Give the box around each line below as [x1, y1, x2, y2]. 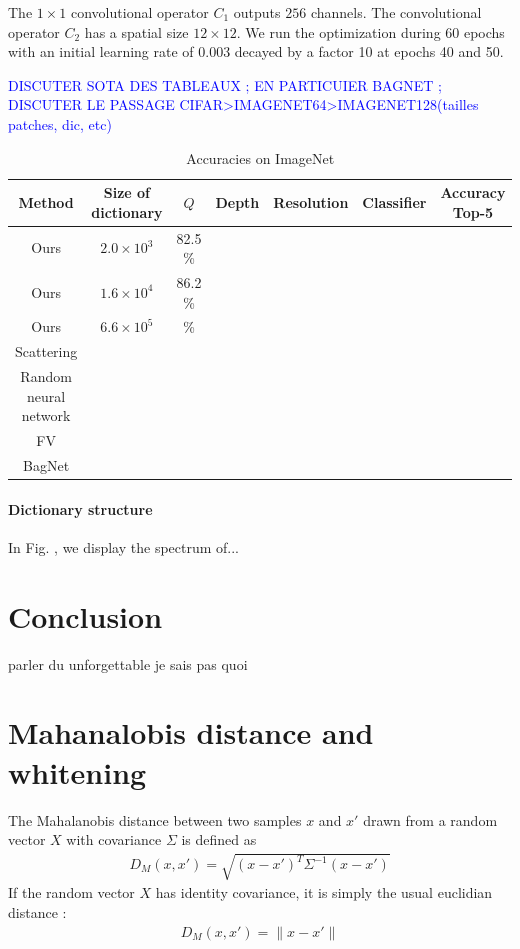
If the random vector [8, 882, 135, 903]
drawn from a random [363, 809, 498, 830]
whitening [8, 751, 147, 792]
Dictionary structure [8, 498, 153, 519]
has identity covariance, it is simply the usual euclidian [155, 882, 493, 903]
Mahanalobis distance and [8, 712, 374, 753]
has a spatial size [84, 21, 189, 42]
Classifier [362, 191, 427, 212]
